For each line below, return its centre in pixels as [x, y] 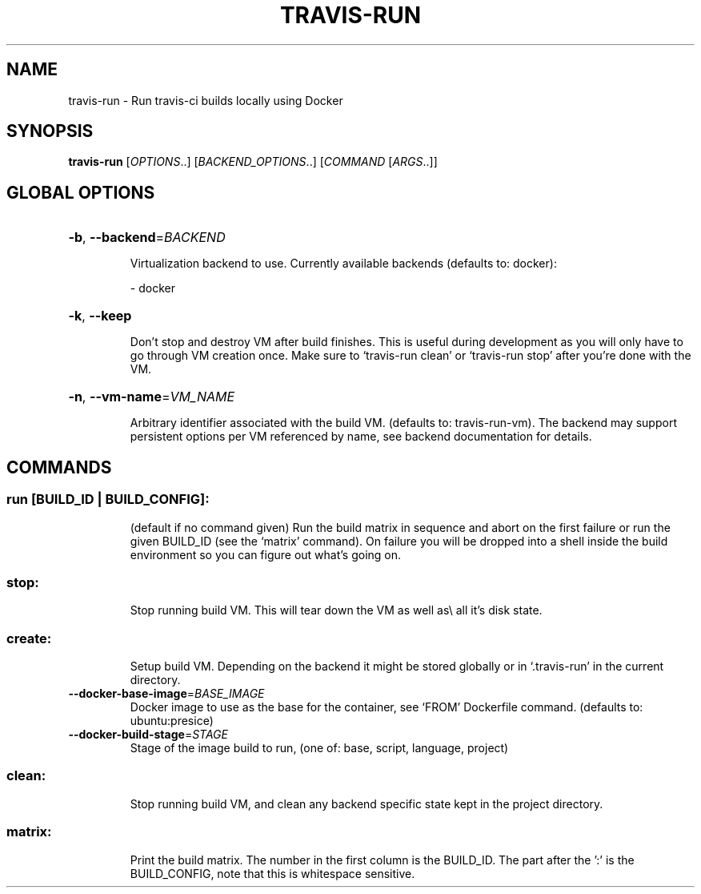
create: [29, 638]
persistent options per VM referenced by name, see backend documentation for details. [361, 437]
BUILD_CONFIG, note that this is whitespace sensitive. [272, 873]
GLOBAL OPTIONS [81, 192]
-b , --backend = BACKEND [147, 238]
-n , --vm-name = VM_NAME [152, 397]
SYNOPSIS [50, 131]
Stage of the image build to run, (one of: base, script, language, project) [319, 748]
